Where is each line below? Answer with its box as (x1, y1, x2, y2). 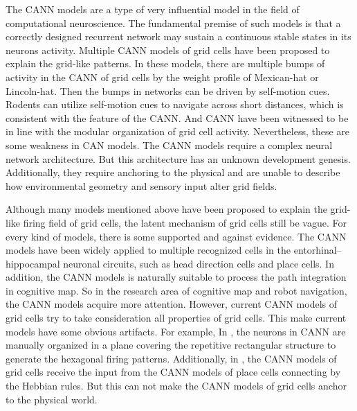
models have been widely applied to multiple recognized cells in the (6, 243, 291, 257)
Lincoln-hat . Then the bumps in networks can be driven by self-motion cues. (6, 83, 330, 98)
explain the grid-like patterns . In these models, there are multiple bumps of (6, 56, 325, 71)
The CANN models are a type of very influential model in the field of (6, 2, 300, 16)
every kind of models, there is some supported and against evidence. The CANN (6, 229, 347, 243)
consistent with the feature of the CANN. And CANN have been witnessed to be (6, 110, 349, 125)
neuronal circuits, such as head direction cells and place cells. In (63, 256, 334, 270)
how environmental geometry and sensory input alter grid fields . (6, 178, 277, 193)
